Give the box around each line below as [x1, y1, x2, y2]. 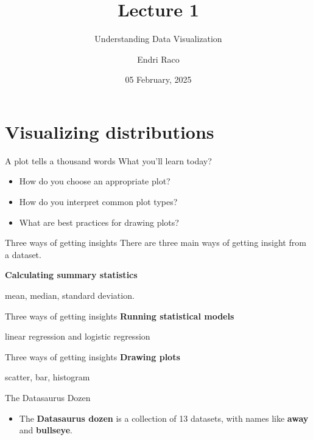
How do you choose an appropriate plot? [19, 175, 171, 187]
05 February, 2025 [125, 73, 192, 86]
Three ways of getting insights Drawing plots [5, 350, 180, 363]
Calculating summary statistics [5, 268, 138, 281]
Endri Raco [137, 52, 180, 65]
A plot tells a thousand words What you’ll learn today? [5, 154, 212, 167]
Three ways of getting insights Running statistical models [5, 309, 234, 322]
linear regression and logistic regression [5, 330, 150, 343]
